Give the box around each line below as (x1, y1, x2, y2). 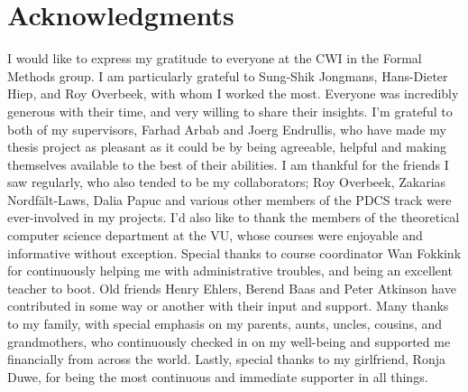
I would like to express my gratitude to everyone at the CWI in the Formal (7, 49, 422, 68)
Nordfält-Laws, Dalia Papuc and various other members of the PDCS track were (7, 190, 452, 209)
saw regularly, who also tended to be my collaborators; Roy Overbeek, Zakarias (7, 173, 446, 191)
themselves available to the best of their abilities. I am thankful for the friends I (7, 154, 449, 173)
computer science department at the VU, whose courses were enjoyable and (7, 226, 423, 245)
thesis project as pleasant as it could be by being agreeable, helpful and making (7, 137, 446, 156)
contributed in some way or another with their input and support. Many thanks (7, 296, 449, 315)
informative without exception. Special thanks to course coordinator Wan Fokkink (7, 243, 462, 262)
